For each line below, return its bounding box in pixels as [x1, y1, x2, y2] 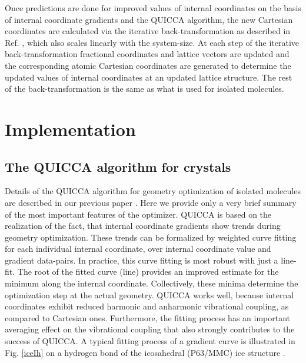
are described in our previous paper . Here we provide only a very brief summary [5, 196, 297, 208]
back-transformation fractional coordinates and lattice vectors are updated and [5, 48, 290, 60]
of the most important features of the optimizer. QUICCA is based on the [5, 208, 272, 220]
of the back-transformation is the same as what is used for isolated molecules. [5, 82, 284, 95]
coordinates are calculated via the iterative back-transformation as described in [5, 25, 291, 37]
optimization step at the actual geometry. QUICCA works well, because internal [5, 288, 294, 301]
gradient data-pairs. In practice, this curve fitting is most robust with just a [5, 254, 278, 266]
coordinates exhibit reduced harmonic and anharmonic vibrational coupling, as [5, 300, 289, 312]
